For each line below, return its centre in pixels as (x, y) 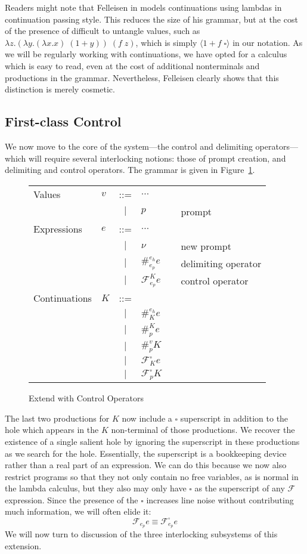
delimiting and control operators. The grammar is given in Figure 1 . (130, 170)
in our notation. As (268, 42)
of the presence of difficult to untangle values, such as (103, 31)
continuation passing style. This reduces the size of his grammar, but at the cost (151, 19)
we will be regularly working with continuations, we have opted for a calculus (146, 54)
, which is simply (166, 42)
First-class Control (63, 121)
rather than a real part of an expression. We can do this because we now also (146, 465)
